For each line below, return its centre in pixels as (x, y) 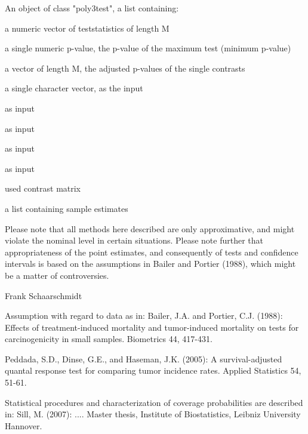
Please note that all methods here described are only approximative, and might (150, 228)
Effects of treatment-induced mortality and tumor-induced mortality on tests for (152, 327)
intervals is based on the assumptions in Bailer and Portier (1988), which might (150, 264)
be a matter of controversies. (57, 275)
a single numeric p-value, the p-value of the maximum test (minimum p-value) (148, 48)
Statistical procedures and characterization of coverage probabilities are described (154, 402)
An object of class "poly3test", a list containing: (92, 8)
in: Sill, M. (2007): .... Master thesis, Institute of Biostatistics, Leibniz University (153, 414)
